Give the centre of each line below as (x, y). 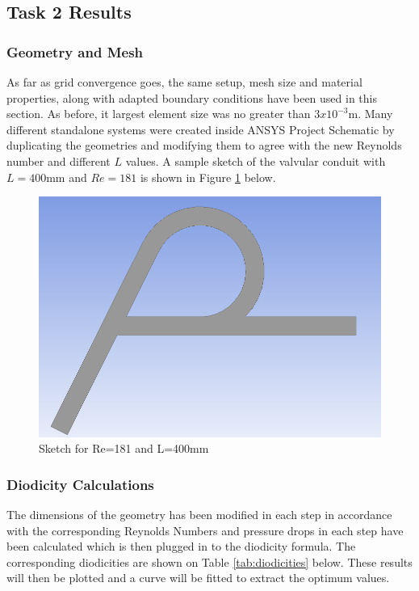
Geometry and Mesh (75, 51)
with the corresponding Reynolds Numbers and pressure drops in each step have (205, 530)
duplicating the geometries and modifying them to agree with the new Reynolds (204, 145)
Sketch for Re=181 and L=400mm (124, 448)
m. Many (371, 114)
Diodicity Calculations (80, 484)
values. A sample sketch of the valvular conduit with (256, 160)
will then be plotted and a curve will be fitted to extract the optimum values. (198, 578)
